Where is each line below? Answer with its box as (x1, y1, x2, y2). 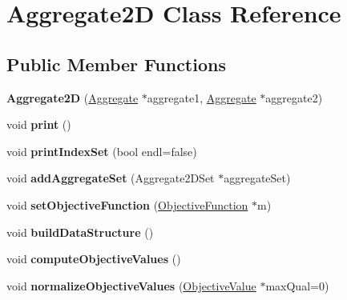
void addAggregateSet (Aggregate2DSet (6, 170, 215, 186)
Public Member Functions (6, 51, 226, 76)
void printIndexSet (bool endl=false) (6, 142, 197, 159)
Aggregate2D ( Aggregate (6, 89, 139, 106)
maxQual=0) (265, 277, 329, 294)
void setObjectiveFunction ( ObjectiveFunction (6, 196, 248, 213)
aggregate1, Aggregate (147, 89, 256, 106)
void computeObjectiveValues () (6, 250, 181, 267)
